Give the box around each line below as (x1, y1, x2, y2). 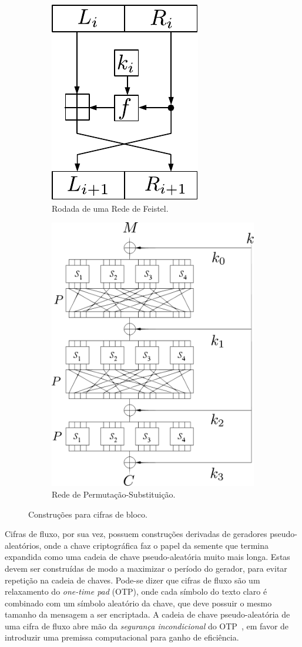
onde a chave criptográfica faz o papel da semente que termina (44, 539, 269, 551)
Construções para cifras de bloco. (28, 508, 147, 520)
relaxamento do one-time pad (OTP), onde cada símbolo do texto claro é (5, 585, 267, 598)
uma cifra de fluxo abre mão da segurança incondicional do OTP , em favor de (5, 619, 289, 632)
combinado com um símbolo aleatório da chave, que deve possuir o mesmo (5, 596, 272, 609)
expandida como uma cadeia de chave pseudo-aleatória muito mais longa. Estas (5, 551, 290, 563)
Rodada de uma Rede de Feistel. (52, 202, 169, 214)
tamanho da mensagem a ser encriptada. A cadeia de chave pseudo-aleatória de (5, 608, 290, 621)
